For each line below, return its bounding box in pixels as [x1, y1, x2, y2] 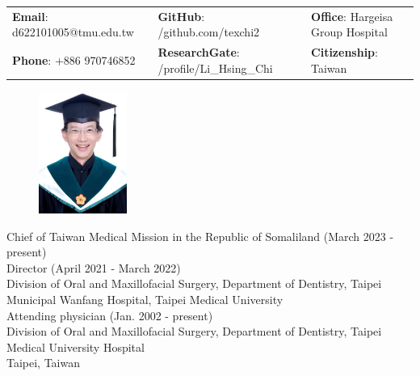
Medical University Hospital [6, 338, 145, 355]
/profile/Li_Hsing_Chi [157, 59, 273, 76]
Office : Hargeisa [311, 7, 393, 24]
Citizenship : [311, 44, 378, 61]
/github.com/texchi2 [157, 23, 260, 40]
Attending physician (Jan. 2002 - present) [6, 306, 213, 323]
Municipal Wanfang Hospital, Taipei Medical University [6, 291, 283, 308]
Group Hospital [311, 23, 388, 40]
